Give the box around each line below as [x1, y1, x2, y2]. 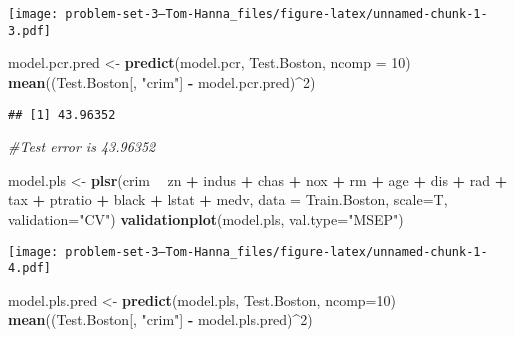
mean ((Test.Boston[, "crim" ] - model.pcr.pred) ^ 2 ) [8, 71, 316, 92]
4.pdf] [8, 261, 51, 276]
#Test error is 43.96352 [8, 136, 156, 157]
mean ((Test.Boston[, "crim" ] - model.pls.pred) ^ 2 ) [8, 309, 313, 330]
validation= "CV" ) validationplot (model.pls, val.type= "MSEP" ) [8, 208, 404, 229]
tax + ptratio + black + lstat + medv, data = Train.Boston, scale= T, [8, 189, 448, 210]
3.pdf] [8, 23, 51, 38]
